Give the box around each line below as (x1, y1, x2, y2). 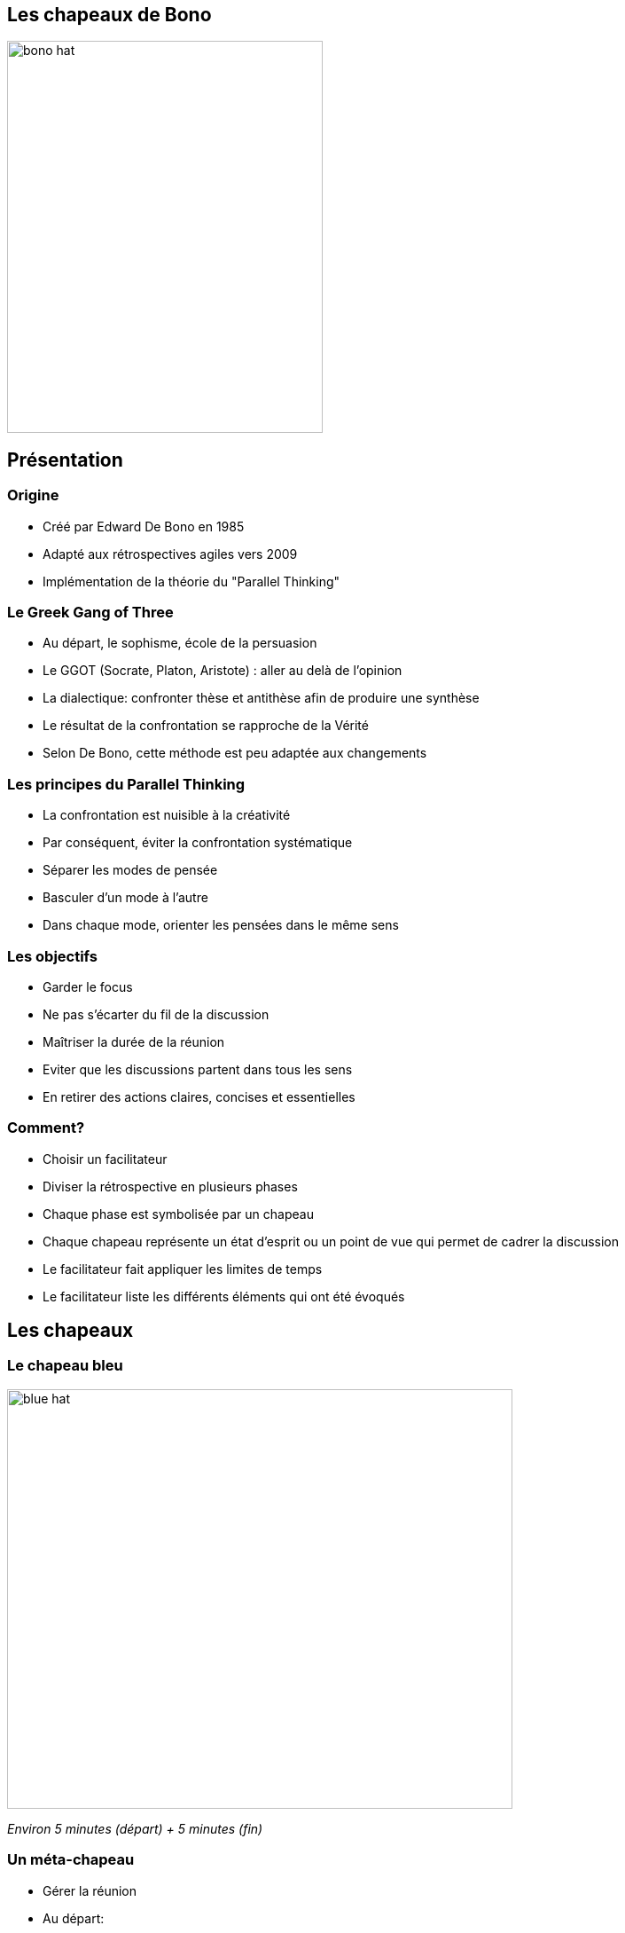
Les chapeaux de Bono (7, 4, 212, 26)
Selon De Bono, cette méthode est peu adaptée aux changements (43, 745, 427, 761)
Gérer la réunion (43, 1882, 137, 1898)
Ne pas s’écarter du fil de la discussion (43, 1006, 270, 1022)
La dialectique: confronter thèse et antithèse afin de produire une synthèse (43, 690, 480, 706)
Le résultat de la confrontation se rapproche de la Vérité (43, 718, 369, 734)
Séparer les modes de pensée (43, 862, 218, 878)
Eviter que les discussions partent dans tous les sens (43, 1061, 353, 1077)
